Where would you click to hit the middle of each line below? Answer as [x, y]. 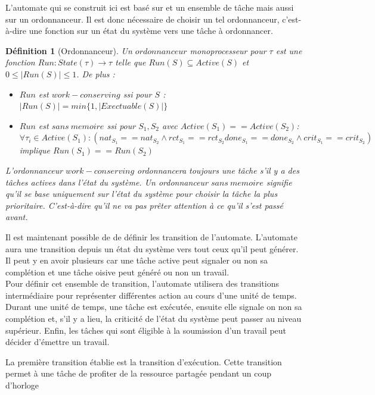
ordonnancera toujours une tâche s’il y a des [218, 170]
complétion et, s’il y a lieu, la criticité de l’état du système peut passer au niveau [154, 319]
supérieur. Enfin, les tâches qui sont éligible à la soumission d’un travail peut [146, 330]
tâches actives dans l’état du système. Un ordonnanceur [107, 182]
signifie [279, 182]
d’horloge [22, 385]
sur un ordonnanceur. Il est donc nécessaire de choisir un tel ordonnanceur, [142, 19]
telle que [131, 62]
